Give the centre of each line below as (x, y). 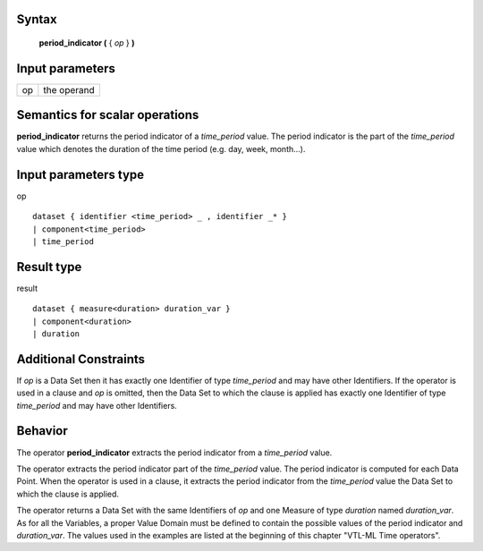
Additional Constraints (81, 359)
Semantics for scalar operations (108, 115)
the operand (69, 89)
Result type (49, 267)
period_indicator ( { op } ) (87, 43)
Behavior (42, 431)
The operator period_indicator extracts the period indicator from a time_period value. (174, 453)
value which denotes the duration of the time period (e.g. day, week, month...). (161, 148)
